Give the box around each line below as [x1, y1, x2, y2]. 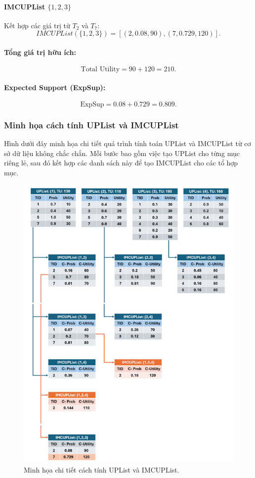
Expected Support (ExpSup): [4, 82, 106, 92]
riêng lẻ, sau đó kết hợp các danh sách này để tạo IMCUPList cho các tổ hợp [4, 158, 238, 168]
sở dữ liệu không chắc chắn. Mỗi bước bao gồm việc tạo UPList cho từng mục [4, 148, 240, 158]
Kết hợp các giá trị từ [4, 20, 70, 30]
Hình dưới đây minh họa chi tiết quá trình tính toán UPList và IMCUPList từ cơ [4, 138, 251, 149]
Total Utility [81, 66, 120, 73]
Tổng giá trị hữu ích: [4, 47, 76, 57]
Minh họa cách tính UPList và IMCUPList [4, 118, 179, 131]
